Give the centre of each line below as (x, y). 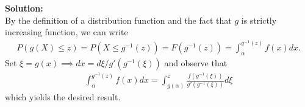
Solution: (24, 8)
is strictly (259, 20)
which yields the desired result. (63, 96)
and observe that (196, 62)
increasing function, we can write (66, 32)
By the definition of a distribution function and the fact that (118, 20)
